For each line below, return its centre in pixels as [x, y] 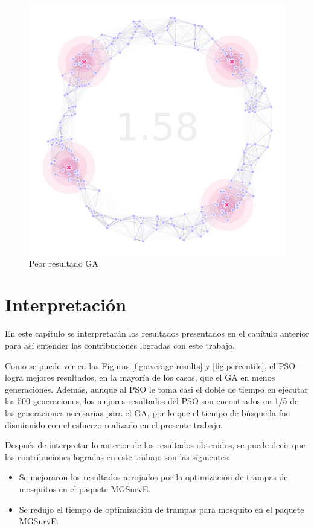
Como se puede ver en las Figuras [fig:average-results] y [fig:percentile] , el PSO [150, 365]
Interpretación [66, 304]
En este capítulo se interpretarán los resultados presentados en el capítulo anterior [157, 333]
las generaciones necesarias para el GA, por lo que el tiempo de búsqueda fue [147, 412]
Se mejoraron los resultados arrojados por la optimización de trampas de [153, 477]
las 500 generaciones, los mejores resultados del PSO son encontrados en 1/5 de [152, 401]
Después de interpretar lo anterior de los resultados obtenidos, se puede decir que [155, 445]
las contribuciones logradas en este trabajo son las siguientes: [118, 456]
